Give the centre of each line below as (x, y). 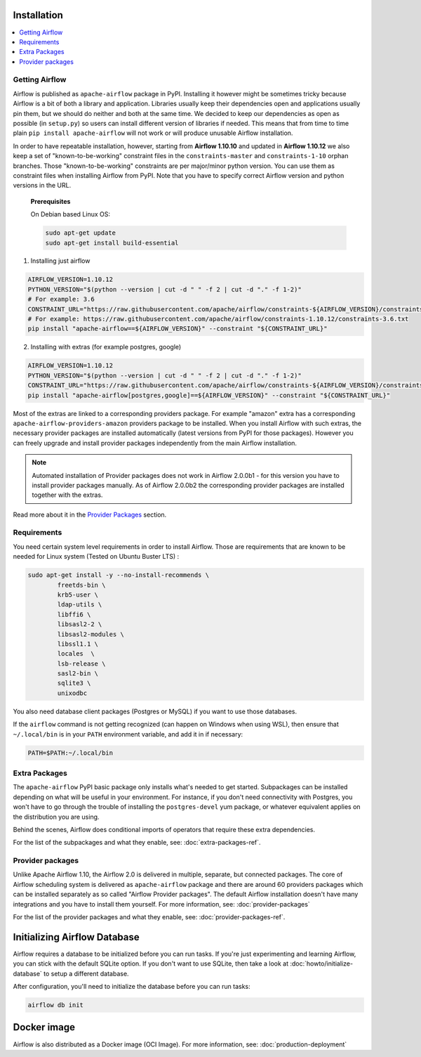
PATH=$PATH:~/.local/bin (71, 753)
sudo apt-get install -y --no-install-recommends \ (119, 575)
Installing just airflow (60, 261)
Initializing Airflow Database (76, 937)
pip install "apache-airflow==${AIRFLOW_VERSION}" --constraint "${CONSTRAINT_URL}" (178, 329)
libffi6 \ (74, 614)
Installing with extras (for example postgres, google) (106, 347)
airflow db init (56, 1005)
